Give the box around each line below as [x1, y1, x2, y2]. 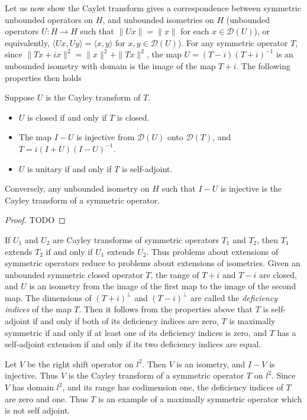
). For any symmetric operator [177, 36, 288, 49]
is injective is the [220, 182, 282, 195]
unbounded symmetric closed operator [5, 268, 143, 280]
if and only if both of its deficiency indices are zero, [33, 315, 219, 327]
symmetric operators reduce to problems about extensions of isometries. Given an [5, 257, 300, 269]
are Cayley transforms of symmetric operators [53, 233, 219, 245]
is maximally [229, 315, 276, 327]
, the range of [150, 268, 199, 280]
